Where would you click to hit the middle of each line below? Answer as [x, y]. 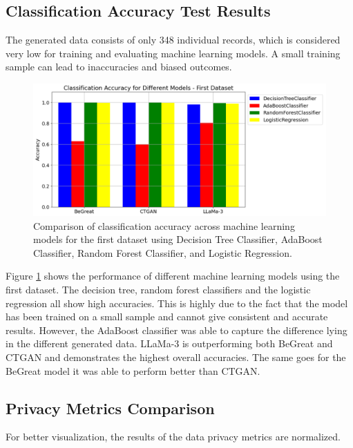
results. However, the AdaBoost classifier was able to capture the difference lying [176, 330]
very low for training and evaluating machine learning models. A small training [173, 53]
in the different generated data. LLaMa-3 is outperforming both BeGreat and [169, 343]
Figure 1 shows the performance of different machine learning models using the [173, 276]
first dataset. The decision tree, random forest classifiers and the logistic [158, 290]
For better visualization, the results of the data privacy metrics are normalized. [173, 437]
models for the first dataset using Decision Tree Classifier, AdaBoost [178, 239]
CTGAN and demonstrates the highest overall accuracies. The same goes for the [176, 357]
